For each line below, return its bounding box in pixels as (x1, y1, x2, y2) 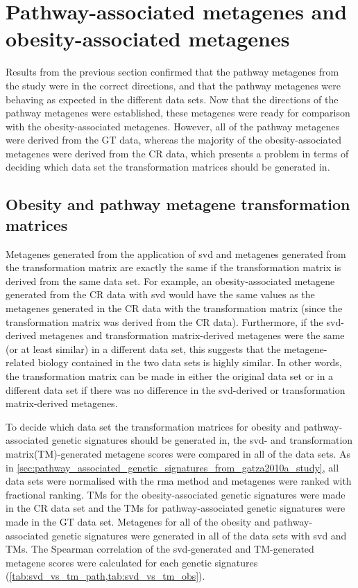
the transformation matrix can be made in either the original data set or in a (6, 369, 334, 383)
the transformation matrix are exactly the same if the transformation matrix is (6, 260, 341, 275)
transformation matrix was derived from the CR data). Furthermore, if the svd (6, 314, 341, 329)
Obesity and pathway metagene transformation (6, 193, 350, 215)
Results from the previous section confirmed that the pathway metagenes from (6, 64, 339, 79)
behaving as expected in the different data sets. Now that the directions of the (6, 92, 339, 106)
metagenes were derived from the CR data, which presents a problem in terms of (6, 146, 349, 160)
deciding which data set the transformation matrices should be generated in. (6, 159, 330, 174)
